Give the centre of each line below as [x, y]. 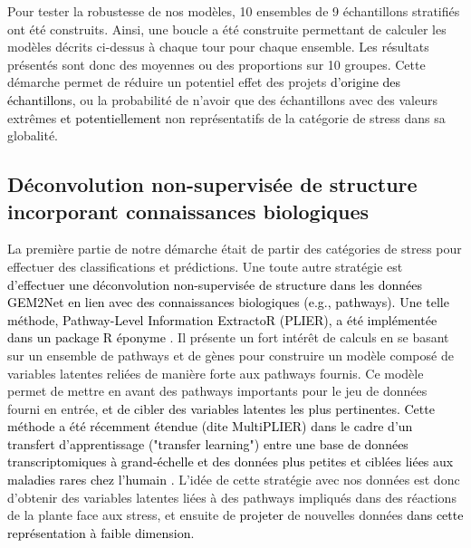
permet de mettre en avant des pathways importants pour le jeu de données [217, 391]
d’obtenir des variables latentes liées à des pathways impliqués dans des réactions [232, 497]
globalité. [33, 135]
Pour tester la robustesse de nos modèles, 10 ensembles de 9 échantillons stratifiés [234, 11]
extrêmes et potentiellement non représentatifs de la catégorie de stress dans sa [226, 117]
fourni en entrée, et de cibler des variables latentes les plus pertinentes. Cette [221, 408]
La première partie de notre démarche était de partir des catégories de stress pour [235, 249]
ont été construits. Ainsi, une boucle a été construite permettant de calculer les [227, 29]
